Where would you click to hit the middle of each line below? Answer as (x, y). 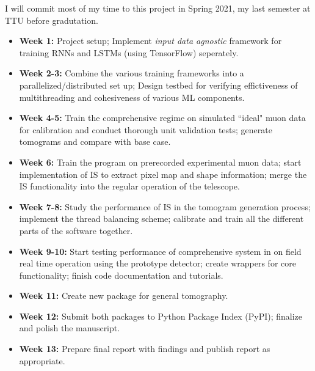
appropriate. (42, 360)
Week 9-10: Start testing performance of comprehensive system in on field (160, 251)
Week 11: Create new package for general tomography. (124, 296)
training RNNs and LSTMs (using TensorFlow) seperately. (129, 52)
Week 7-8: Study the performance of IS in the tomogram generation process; (165, 206)
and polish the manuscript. (70, 328)
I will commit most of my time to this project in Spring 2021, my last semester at (158, 8)
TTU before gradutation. (52, 20)
